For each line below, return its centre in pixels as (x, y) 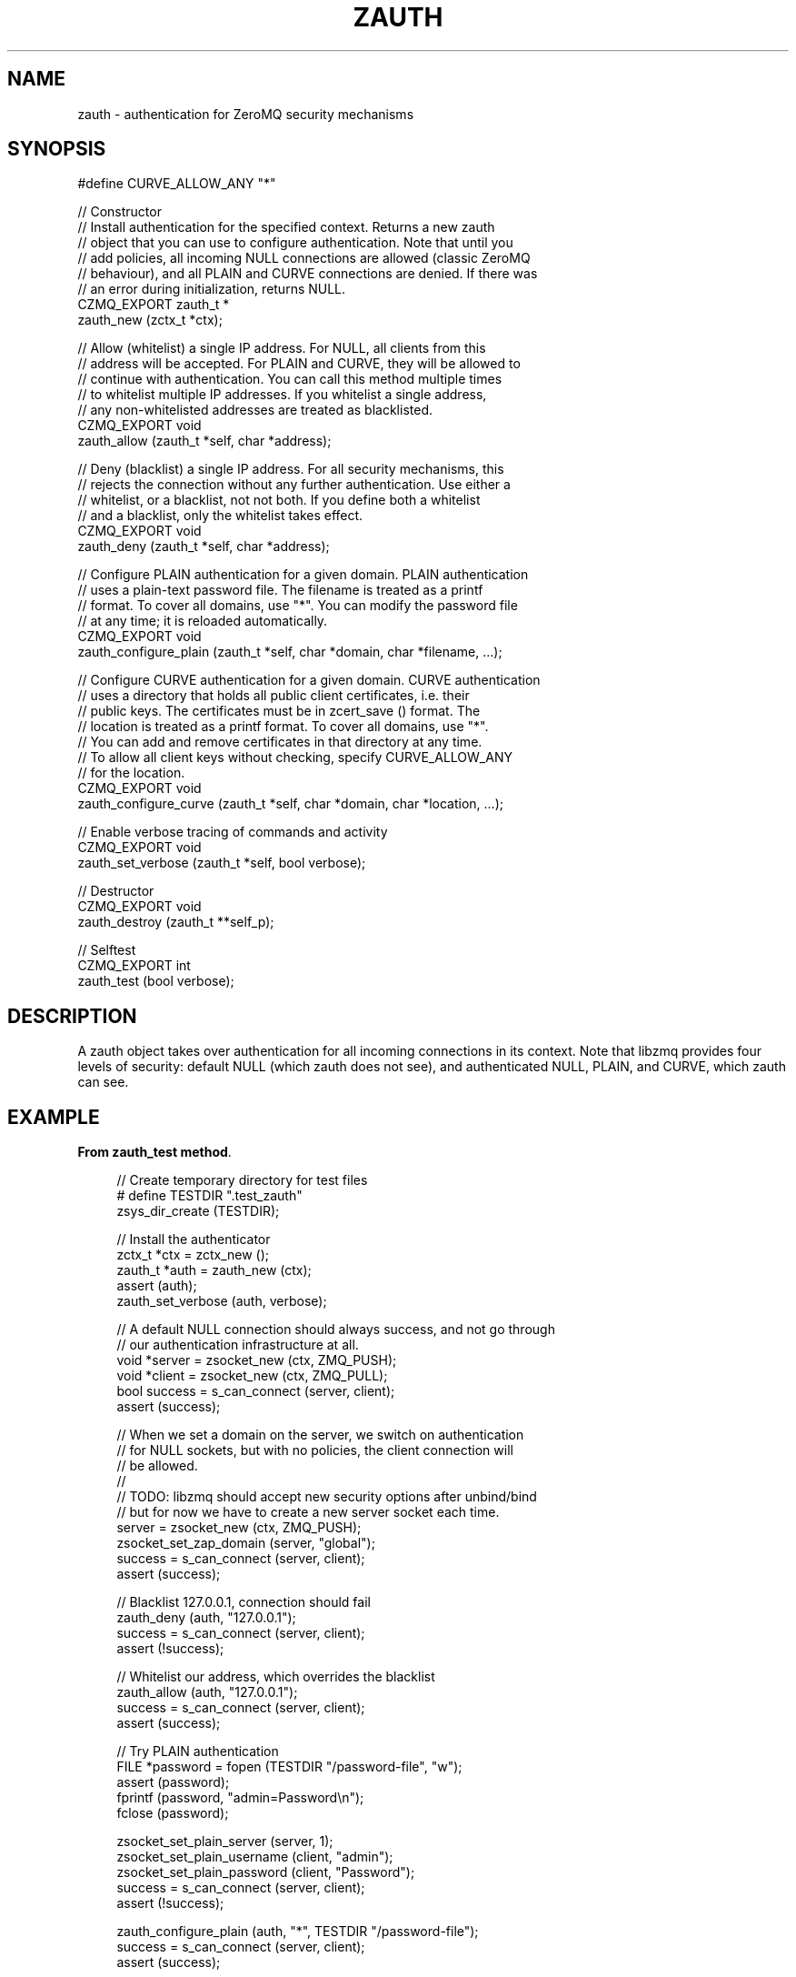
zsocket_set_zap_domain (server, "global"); (246, 1543)
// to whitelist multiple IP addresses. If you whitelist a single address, (282, 395)
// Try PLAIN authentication (198, 1751)
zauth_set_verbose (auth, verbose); (222, 1301)
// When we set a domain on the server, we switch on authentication (320, 1435)
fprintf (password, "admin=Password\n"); (240, 1798)
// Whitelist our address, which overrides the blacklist (276, 1677)
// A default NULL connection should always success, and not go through (336, 1330)
